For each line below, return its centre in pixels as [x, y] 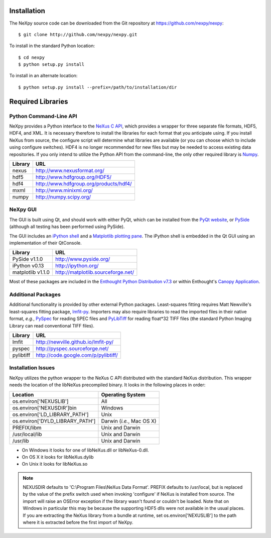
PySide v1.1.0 [28, 259]
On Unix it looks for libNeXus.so [55, 464]
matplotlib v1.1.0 [31, 272]
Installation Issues [32, 368]
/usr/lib [21, 441]
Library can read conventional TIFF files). [52, 326]
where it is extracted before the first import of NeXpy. [78, 522]
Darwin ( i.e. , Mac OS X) [129, 421]
